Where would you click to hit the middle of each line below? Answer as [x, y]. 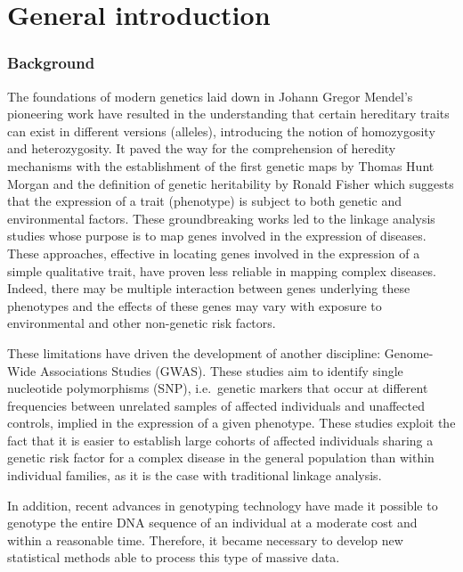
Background [51, 63]
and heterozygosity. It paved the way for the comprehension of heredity [202, 148]
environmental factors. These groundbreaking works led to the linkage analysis [221, 218]
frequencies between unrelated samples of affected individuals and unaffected [216, 405]
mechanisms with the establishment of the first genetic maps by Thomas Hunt [221, 165]
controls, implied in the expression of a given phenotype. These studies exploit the [231, 423]
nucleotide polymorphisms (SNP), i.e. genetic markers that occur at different [218, 388]
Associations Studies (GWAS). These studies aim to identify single [221, 370]
